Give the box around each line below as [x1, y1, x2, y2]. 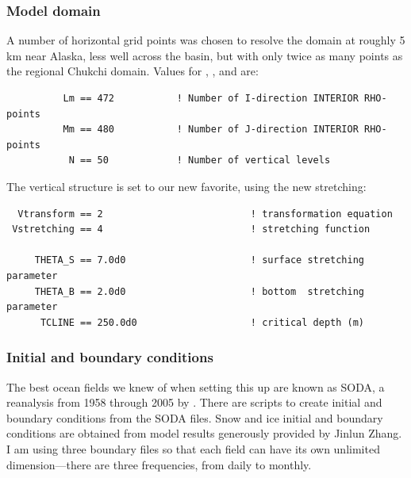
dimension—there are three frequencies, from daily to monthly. [6, 456, 312, 472]
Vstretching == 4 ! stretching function [12, 224, 371, 235]
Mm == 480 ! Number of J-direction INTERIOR [63, 124, 359, 136]
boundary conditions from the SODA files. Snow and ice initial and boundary [6, 409, 383, 426]
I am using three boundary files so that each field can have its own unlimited [6, 440, 380, 457]
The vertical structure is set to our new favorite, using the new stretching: [6, 178, 367, 194]
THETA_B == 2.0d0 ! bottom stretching [34, 285, 365, 297]
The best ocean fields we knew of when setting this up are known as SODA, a [6, 378, 385, 395]
